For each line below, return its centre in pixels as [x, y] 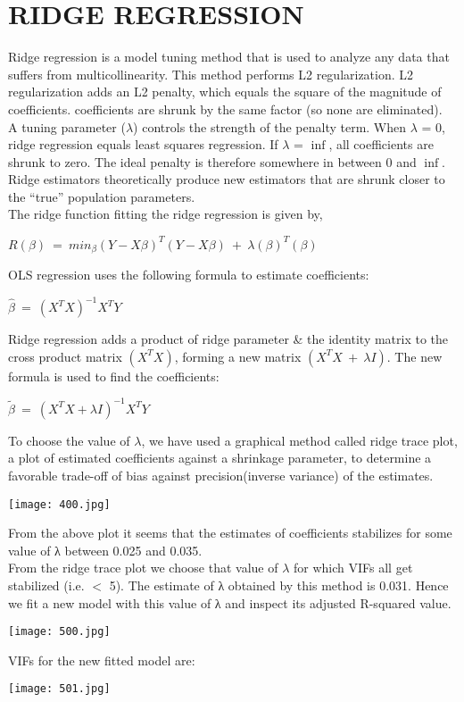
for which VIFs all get [353, 568]
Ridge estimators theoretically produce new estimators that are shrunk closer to [227, 179]
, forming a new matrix [238, 356]
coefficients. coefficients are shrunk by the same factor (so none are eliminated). [225, 109]
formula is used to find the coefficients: [114, 376]
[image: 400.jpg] [59, 504]
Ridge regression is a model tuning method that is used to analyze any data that [229, 57]
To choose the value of [69, 440]
